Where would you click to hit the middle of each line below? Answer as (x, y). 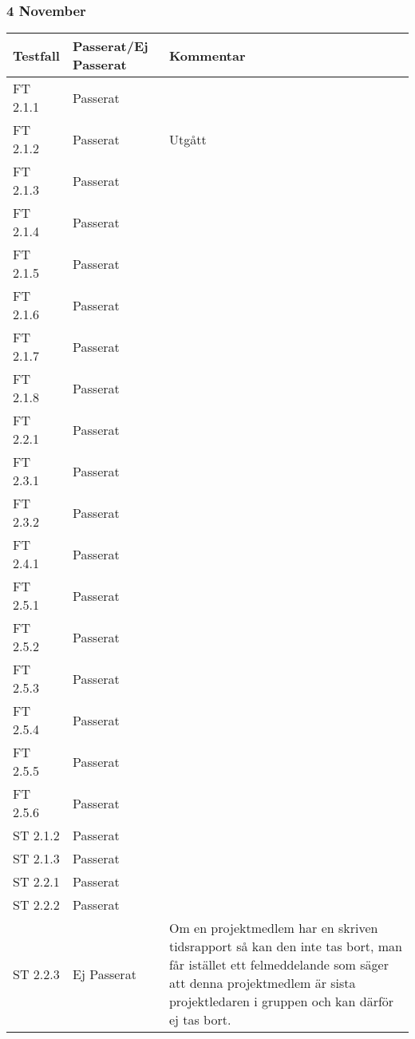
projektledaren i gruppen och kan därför (281, 1001)
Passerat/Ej (111, 46)
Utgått (188, 139)
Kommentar (207, 55)
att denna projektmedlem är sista (262, 983)
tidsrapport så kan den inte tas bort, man (285, 946)
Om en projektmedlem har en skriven (273, 928)
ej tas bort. (200, 1020)
